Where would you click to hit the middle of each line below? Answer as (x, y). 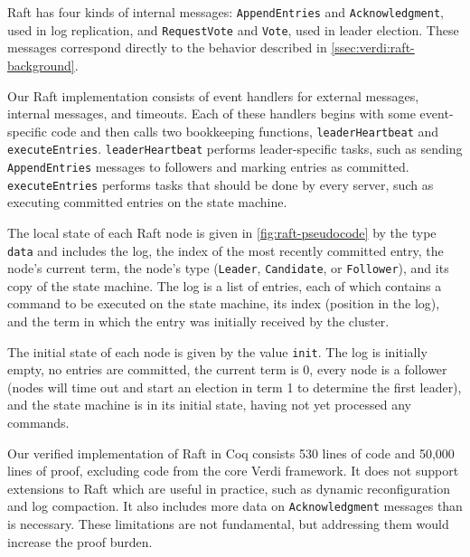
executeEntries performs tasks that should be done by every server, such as (221, 184)
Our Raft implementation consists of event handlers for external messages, (213, 95)
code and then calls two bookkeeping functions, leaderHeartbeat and (245, 131)
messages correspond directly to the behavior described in (167, 47)
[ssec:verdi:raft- (373, 47)
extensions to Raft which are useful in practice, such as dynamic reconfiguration (229, 488)
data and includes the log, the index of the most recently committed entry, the (226, 250)
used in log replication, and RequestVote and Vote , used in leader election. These (233, 29)
